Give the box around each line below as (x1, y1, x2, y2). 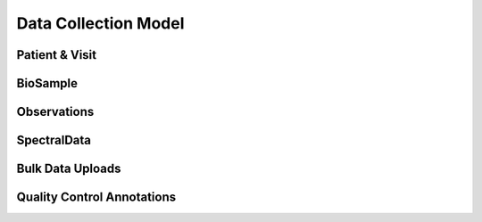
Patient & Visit (16, 47, 97, 62)
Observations (16, 104, 95, 119)
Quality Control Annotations (16, 190, 177, 205)
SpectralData (16, 133, 92, 148)
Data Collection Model (16, 13, 185, 33)
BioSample (16, 76, 79, 91)
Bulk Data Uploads (16, 161, 121, 177)
